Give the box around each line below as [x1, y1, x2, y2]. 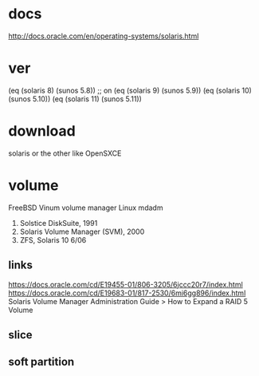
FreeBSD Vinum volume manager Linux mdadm [8, 203, 163, 212]
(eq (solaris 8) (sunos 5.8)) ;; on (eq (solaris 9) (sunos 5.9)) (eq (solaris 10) [8, 85, 253, 95]
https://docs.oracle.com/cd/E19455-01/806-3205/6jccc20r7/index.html [8, 279, 243, 289]
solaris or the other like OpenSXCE [8, 148, 122, 158]
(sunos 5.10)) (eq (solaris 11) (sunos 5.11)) [8, 93, 142, 104]
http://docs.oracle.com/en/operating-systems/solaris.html [8, 31, 199, 41]
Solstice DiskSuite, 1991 [19, 218, 98, 228]
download [8, 122, 76, 141]
